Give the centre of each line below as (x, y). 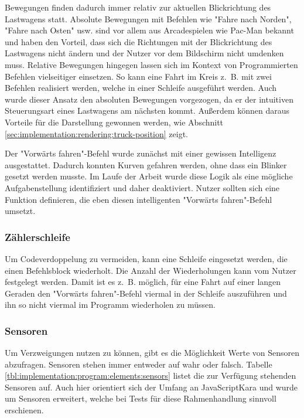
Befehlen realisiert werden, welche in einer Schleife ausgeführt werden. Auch (141, 88)
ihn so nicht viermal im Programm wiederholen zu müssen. (110, 305)
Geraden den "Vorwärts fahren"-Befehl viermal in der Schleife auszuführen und (146, 293)
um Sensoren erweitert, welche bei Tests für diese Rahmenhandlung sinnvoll (141, 398)
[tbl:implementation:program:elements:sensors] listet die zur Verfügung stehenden (151, 375)
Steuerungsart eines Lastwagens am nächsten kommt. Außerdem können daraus (147, 111)
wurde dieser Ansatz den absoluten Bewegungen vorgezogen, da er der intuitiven (149, 99)
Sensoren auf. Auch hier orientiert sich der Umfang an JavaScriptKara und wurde (151, 387)
